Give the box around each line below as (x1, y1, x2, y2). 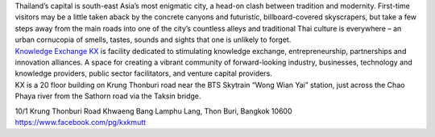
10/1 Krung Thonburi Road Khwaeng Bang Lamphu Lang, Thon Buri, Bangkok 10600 (14, 106, 292, 116)
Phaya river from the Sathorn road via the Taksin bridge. (14, 91, 201, 101)
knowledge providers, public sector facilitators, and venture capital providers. (14, 68, 273, 78)
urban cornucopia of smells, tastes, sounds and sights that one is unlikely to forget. (14, 35, 292, 44)
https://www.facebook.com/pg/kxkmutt (14, 117, 147, 127)
